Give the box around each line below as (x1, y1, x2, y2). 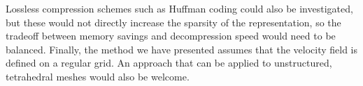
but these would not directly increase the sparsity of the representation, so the (6, 15, 341, 29)
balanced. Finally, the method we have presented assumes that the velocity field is (6, 42, 358, 56)
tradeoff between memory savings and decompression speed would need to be (6, 28, 336, 43)
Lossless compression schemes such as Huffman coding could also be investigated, (6, 1, 353, 15)
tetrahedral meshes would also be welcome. (6, 69, 190, 83)
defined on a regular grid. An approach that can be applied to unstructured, (6, 55, 332, 70)
